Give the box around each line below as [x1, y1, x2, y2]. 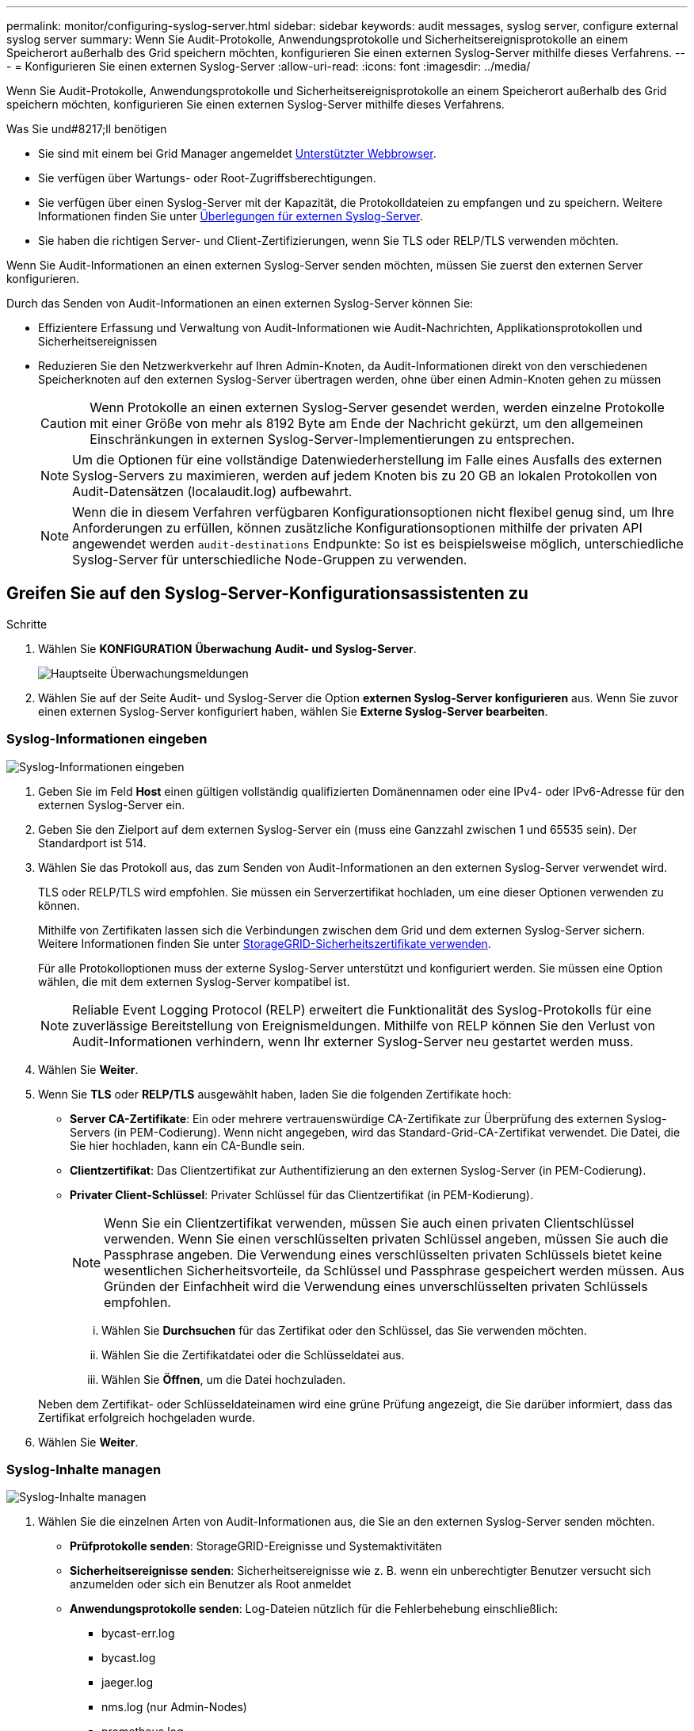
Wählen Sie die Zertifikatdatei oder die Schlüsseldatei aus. [101, 1347, 405, 1362]
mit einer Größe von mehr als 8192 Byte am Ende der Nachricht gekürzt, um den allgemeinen [90, 415, 643, 431]
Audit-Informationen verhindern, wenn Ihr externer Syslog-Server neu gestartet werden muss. [72, 1033, 634, 1049]
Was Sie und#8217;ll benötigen [6, 122, 167, 136]
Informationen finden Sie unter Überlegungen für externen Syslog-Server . [38, 209, 423, 223]
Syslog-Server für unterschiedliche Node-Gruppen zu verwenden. [72, 552, 467, 567]
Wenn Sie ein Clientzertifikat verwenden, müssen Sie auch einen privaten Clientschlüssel [104, 1214, 635, 1231]
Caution [40, 415, 87, 431]
